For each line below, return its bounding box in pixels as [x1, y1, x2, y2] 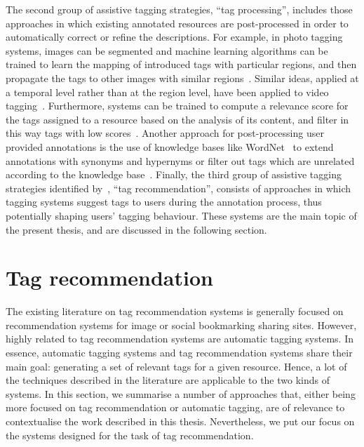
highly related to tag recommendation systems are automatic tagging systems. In [6, 331, 353, 346]
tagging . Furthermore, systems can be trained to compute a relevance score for [6, 98, 349, 113]
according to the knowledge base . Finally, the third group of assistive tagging [6, 167, 342, 182]
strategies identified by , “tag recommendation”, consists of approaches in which [6, 180, 351, 195]
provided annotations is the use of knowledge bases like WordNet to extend [6, 139, 334, 154]
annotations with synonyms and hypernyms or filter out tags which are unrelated [6, 153, 355, 168]
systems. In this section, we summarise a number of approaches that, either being [6, 386, 356, 401]
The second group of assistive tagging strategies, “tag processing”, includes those [6, 2, 353, 16]
